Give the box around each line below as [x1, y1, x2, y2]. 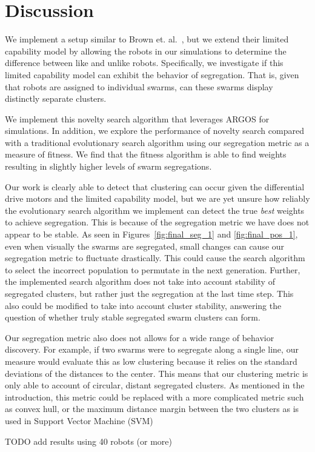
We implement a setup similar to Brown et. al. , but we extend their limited [5, 33, 289, 45]
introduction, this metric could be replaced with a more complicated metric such [5, 390, 304, 403]
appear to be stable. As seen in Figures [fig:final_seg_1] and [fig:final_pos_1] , [5, 228, 298, 241]
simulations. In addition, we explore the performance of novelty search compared [5, 124, 304, 137]
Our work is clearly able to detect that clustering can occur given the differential [5, 180, 305, 193]
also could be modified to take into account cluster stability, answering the [5, 299, 282, 311]
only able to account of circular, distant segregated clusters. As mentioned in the [5, 379, 305, 391]
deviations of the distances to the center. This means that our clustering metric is [5, 367, 308, 379]
